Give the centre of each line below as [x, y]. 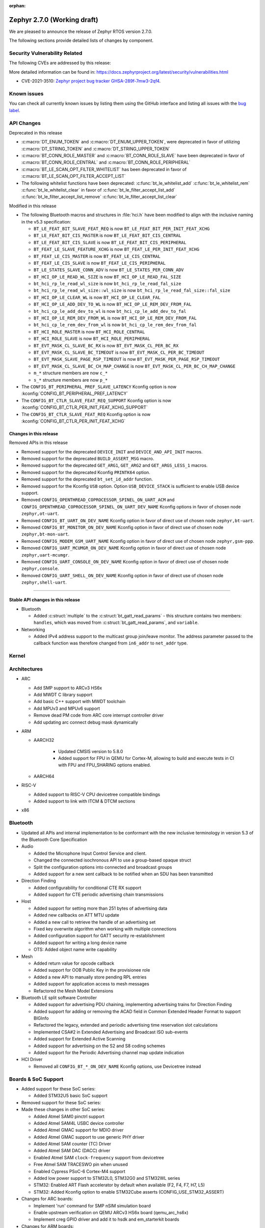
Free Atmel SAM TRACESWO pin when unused [81, 1165]
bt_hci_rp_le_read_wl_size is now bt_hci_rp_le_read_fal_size [107, 284]
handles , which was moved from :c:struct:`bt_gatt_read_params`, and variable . [116, 623]
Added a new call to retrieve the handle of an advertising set [94, 922]
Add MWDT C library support [63, 695]
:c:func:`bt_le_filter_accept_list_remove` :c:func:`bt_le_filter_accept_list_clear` [99, 197]
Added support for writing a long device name [80, 943]
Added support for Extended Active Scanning [79, 1039]
